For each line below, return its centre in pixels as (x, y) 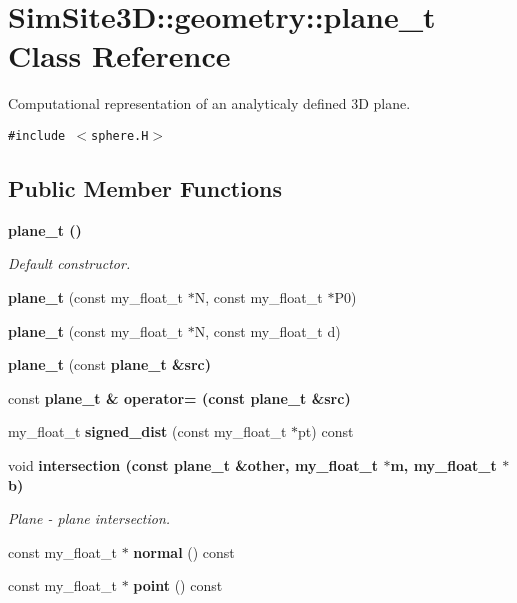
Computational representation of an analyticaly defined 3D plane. (209, 103)
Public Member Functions (145, 187)
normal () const (184, 551)
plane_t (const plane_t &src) (110, 364)
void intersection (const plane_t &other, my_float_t (193, 464)
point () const (178, 585)
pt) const (326, 431)
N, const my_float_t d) (267, 330)
